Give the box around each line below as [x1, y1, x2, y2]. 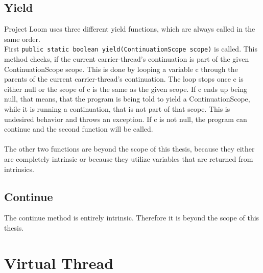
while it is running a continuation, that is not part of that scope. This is [4, 104, 230, 114]
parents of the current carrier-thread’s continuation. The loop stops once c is [4, 73, 244, 84]
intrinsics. [4, 163, 34, 174]
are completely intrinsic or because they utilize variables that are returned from [4, 153, 253, 164]
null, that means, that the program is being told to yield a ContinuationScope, [4, 93, 250, 104]
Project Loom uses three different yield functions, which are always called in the [4, 23, 255, 34]
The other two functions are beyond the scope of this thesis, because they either [4, 143, 255, 154]
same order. [4, 33, 40, 44]
